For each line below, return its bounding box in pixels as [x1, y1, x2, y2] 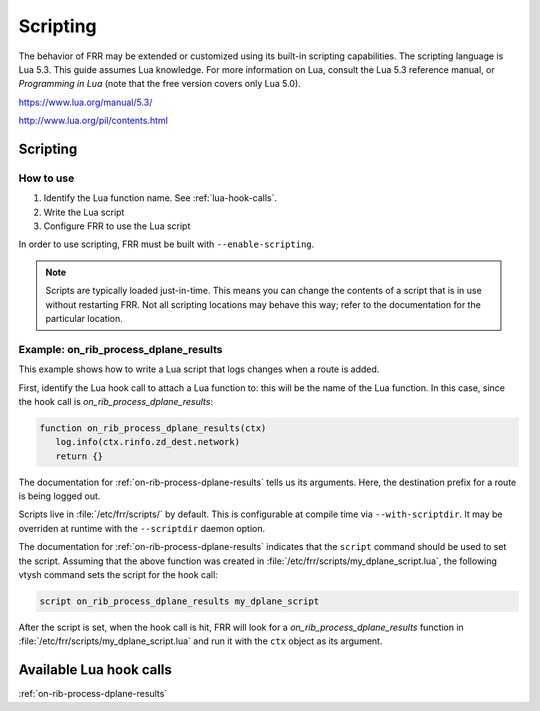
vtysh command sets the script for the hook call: [18, 569, 219, 581]
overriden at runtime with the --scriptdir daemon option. [18, 522, 266, 534]
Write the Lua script [43, 206, 125, 218]
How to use [18, 171, 75, 185]
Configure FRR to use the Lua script [43, 220, 191, 232]
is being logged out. [18, 490, 101, 502]
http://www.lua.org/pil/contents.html [18, 115, 169, 127]
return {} [55, 450, 104, 462]
